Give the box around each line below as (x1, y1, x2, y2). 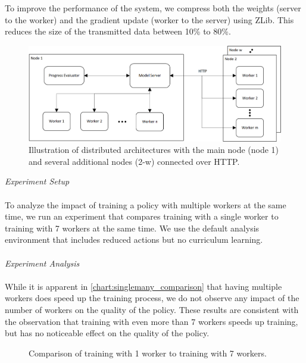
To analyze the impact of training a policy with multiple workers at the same (5, 198, 286, 211)
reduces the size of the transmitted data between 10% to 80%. (5, 25, 231, 37)
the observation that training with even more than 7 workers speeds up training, (5, 315, 298, 327)
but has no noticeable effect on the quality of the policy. (5, 327, 210, 339)
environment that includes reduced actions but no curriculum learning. (5, 233, 263, 246)
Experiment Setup (5, 175, 70, 187)
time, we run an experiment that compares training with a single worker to (5, 210, 279, 223)
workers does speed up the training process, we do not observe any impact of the (5, 292, 299, 304)
